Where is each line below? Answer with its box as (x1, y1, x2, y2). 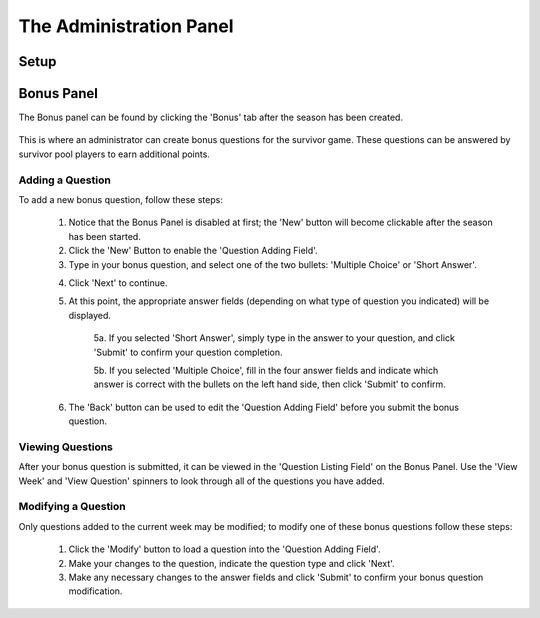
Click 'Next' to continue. (68, 276, 169, 289)
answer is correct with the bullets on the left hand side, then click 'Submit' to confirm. (93, 378, 447, 390)
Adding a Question (18, 173, 112, 187)
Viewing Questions (18, 440, 114, 454)
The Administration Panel (18, 15, 234, 37)
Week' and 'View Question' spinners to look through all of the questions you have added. (18, 475, 385, 487)
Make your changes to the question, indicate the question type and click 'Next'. (68, 557, 395, 569)
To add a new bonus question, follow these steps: (18, 194, 224, 205)
